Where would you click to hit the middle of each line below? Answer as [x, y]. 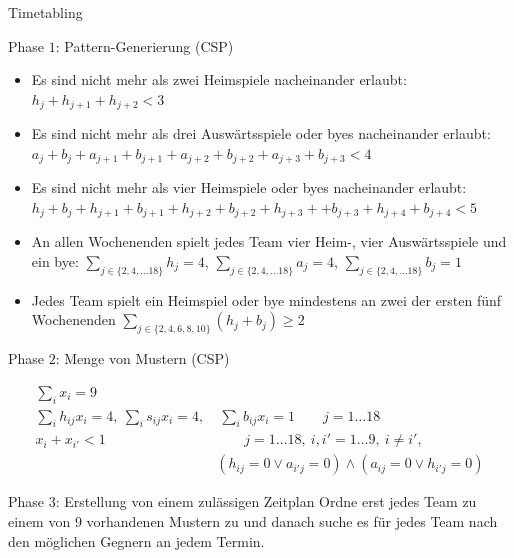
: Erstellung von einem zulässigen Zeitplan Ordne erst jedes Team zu [266, 501]
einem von [39, 521]
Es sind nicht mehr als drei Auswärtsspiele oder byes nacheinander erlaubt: [261, 133]
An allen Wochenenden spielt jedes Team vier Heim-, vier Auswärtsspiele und [269, 241]
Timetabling [45, 12]
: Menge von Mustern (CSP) [142, 358]
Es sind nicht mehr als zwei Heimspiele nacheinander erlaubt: [219, 79]
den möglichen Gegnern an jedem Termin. [136, 540]
